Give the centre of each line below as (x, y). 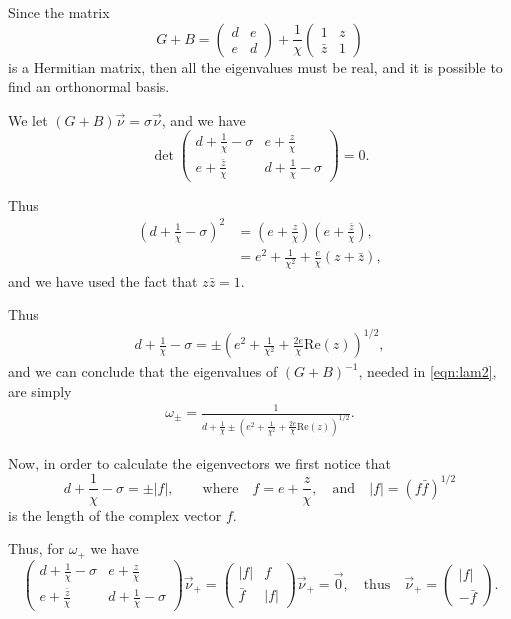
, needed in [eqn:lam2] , (427, 371)
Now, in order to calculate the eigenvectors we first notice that (199, 462)
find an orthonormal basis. (89, 86)
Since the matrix (59, 12)
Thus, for (36, 548)
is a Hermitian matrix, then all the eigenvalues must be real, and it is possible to (255, 66)
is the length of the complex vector (115, 514)
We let (28, 119)
